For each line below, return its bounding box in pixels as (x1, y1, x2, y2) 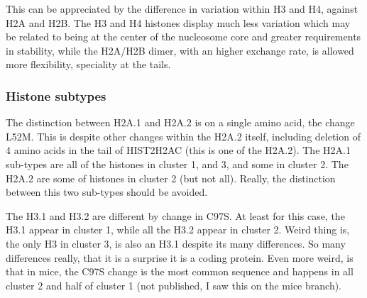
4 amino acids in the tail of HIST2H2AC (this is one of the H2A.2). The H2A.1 (6, 143, 351, 158)
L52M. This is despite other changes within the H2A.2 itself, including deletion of (6, 128, 361, 143)
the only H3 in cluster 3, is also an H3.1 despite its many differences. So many (6, 236, 346, 250)
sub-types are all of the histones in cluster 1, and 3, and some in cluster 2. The (6, 156, 349, 171)
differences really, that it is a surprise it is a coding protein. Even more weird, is (6, 250, 354, 265)
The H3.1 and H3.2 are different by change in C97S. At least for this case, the (6, 208, 345, 223)
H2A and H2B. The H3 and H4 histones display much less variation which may (6, 15, 351, 30)
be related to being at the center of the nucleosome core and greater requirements (6, 29, 361, 44)
